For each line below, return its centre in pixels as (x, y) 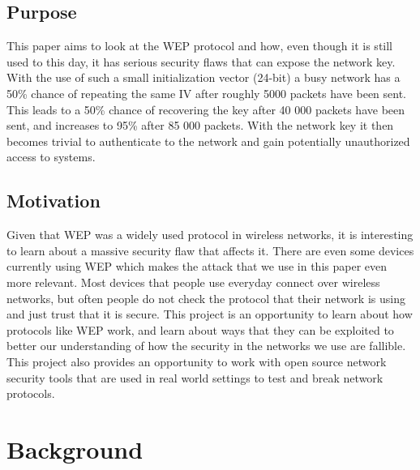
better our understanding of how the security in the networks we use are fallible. (206, 346)
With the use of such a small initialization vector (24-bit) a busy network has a (204, 77)
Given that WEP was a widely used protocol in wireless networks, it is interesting (210, 235)
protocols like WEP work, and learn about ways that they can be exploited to (200, 329)
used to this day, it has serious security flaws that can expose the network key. (201, 61)
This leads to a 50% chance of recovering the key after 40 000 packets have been (206, 109)
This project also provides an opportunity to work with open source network (197, 361)
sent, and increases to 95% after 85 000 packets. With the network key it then (200, 125)
